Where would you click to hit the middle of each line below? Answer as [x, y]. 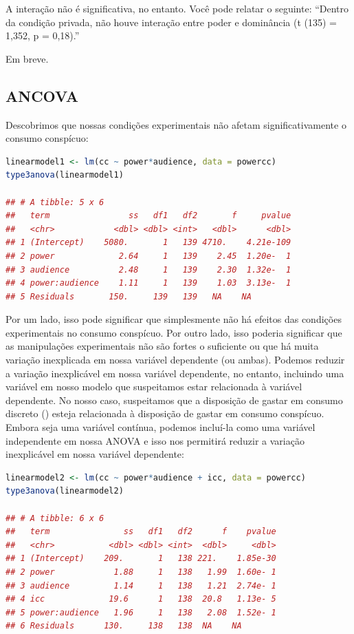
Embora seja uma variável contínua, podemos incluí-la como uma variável [161, 427]
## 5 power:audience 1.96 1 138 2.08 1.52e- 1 [141, 612]
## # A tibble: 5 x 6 [55, 202]
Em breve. [27, 58]
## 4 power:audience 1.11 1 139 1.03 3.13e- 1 [148, 283]
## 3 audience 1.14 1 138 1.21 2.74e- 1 [141, 585]
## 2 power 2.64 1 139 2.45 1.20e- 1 [148, 256]
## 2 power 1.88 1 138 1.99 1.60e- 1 [141, 572]
